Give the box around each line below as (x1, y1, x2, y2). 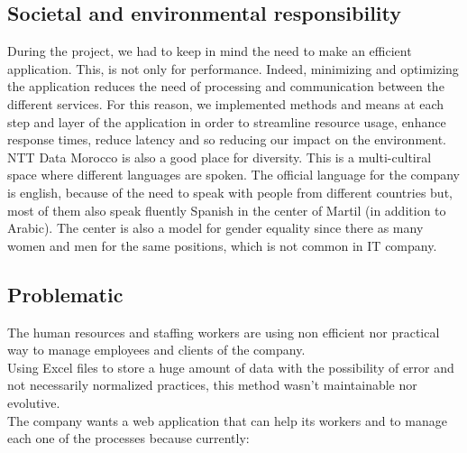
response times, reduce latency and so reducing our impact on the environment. (7, 130, 446, 149)
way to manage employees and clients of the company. (7, 340, 306, 359)
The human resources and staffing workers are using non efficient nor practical (7, 322, 440, 341)
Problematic (7, 280, 124, 308)
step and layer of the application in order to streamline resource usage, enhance (7, 112, 446, 131)
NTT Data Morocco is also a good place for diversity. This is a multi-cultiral (7, 147, 432, 166)
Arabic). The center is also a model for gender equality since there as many (7, 218, 424, 237)
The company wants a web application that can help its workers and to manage (7, 411, 447, 430)
